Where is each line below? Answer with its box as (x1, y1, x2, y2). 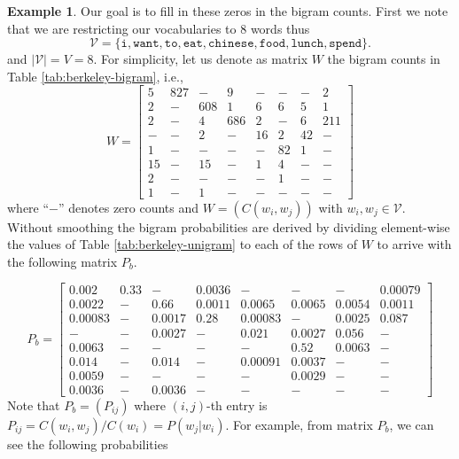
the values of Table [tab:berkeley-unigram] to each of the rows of (7, 235, 357, 253)
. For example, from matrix (225, 415, 373, 433)
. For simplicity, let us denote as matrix (93, 50, 308, 68)
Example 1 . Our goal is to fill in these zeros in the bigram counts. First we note (7, 2, 448, 19)
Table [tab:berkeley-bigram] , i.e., (7, 66, 183, 85)
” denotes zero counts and (58, 198, 199, 216)
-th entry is (206, 395, 268, 414)
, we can (389, 415, 434, 433)
